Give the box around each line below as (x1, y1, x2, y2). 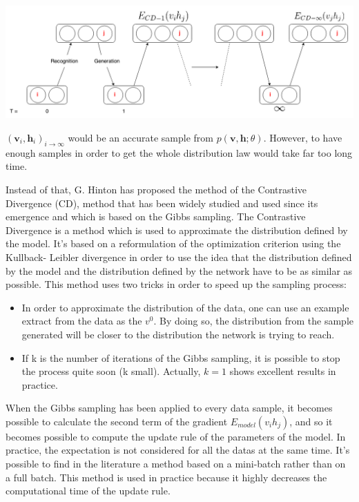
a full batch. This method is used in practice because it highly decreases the (6, 470, 327, 484)
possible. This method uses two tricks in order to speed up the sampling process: (6, 277, 347, 291)
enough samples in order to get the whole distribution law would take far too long (6, 145, 353, 160)
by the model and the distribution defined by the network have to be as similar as (6, 263, 353, 278)
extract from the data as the (21, 313, 142, 328)
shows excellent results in (229, 364, 336, 378)
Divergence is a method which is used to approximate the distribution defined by (6, 222, 348, 237)
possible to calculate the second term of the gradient (6, 414, 228, 428)
